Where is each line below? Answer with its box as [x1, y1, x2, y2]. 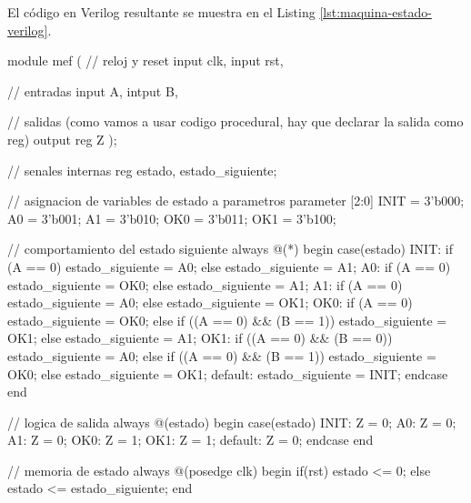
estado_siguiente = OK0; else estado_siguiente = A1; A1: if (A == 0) [7, 275, 403, 294]
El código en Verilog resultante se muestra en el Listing [7, 3, 316, 21]
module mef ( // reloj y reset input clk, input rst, [7, 51, 284, 70]
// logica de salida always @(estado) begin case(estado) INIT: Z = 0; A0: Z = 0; [7, 412, 456, 431]
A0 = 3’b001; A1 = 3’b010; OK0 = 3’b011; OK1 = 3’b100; [7, 208, 336, 227]
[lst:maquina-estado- [319, 3, 432, 21]
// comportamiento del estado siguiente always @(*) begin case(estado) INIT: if [7, 239, 453, 258]
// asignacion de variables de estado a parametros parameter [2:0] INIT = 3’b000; [7, 191, 465, 210]
